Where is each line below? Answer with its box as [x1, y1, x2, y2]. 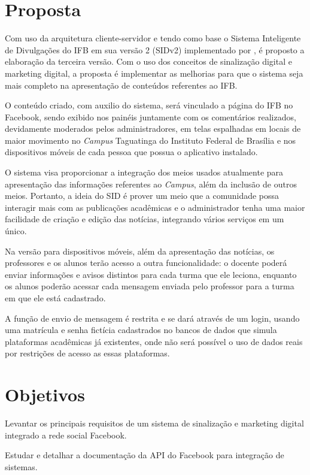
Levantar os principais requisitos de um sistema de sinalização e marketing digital [5, 417, 304, 429]
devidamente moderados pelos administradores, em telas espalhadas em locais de [5, 122, 301, 135]
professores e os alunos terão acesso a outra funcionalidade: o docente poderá [5, 256, 287, 269]
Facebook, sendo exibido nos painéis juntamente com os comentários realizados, [5, 110, 296, 123]
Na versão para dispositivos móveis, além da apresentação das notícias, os [5, 244, 275, 257]
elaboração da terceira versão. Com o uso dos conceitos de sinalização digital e [5, 55, 292, 68]
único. [5, 225, 27, 237]
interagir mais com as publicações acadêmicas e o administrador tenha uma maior [5, 201, 305, 213]
